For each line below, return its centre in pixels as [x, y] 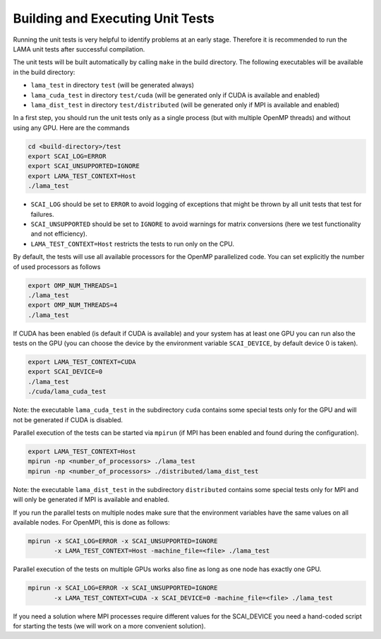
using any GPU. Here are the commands [71, 128]
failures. [42, 214]
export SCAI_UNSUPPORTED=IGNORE [84, 166]
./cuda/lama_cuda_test [67, 392]
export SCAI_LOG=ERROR [67, 156]
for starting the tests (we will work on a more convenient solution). [109, 626]
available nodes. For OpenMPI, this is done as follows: [91, 522]
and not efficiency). [59, 234]
